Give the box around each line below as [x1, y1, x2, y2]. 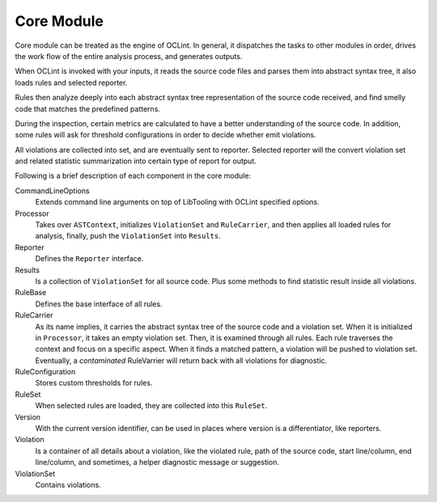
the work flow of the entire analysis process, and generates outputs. [15, 51, 243, 61]
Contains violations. [35, 480, 101, 489]
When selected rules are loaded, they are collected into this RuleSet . [35, 401, 268, 411]
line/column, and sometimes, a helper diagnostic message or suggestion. [35, 458, 279, 467]
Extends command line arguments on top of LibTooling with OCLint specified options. [35, 197, 320, 207]
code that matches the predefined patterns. [15, 103, 161, 113]
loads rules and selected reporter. [15, 78, 128, 87]
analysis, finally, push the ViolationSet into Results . [35, 231, 222, 241]
